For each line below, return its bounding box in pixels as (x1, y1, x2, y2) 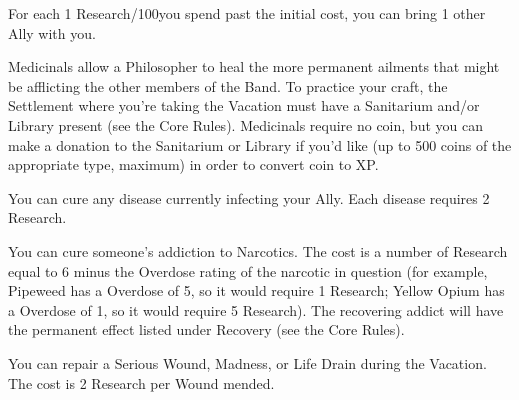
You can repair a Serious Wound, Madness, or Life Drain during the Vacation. (8, 352, 487, 373)
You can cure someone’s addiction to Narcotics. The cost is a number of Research (8, 240, 508, 261)
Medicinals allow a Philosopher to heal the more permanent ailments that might (8, 56, 500, 77)
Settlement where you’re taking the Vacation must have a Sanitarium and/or (8, 95, 480, 116)
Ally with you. (8, 22, 96, 43)
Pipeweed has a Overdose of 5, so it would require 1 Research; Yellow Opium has (8, 280, 505, 301)
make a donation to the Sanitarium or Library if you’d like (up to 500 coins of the (8, 134, 512, 155)
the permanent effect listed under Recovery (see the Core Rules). (8, 319, 405, 340)
